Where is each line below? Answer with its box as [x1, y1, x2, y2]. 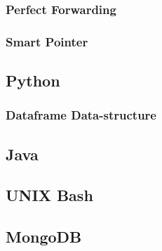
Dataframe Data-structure [6, 106, 156, 124]
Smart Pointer [6, 32, 88, 50]
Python [6, 70, 60, 91]
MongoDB [6, 226, 82, 247]
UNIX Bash [6, 184, 93, 206]
